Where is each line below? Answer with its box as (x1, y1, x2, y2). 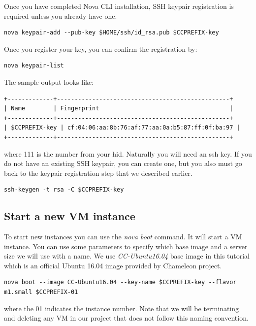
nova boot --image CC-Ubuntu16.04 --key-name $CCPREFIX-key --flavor (4, 279, 237, 286)
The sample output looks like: (4, 76, 94, 87)
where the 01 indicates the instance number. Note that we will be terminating (4, 303, 239, 313)
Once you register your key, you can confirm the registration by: (4, 43, 197, 54)
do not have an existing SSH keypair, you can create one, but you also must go (4, 158, 242, 168)
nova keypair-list (4, 62, 64, 69)
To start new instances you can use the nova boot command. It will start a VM (4, 231, 242, 242)
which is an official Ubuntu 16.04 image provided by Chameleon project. (4, 260, 222, 270)
